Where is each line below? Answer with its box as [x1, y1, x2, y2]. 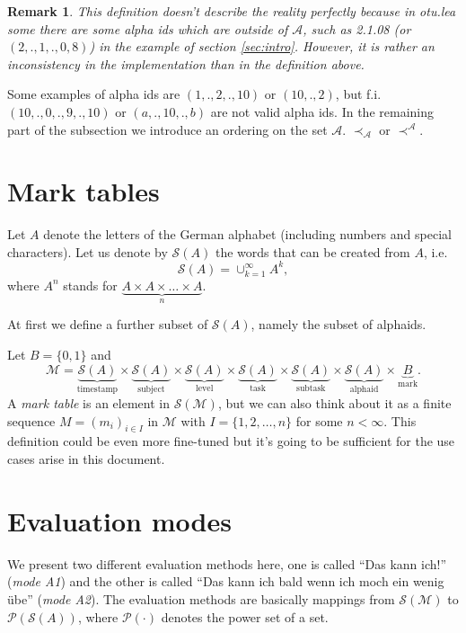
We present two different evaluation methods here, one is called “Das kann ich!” [7, 554, 447, 573]
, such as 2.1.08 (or [303, 19, 411, 38]
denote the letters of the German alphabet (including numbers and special [43, 225, 452, 244]
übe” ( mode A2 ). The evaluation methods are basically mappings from [7, 589, 395, 608]
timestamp [76, 385, 119, 395]
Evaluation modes [7, 502, 232, 539]
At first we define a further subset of [7, 315, 208, 334]
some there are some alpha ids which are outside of [7, 19, 288, 38]
